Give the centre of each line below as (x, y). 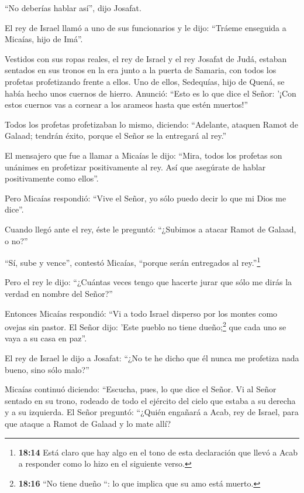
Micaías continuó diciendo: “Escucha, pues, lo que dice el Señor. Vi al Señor (141, 389)
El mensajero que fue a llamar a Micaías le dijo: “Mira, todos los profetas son (144, 155)
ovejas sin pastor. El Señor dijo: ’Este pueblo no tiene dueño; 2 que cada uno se (146, 326)
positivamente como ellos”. (52, 178)
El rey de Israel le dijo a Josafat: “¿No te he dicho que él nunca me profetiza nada (152, 357)
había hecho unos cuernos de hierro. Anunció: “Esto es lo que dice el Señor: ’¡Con (151, 93)
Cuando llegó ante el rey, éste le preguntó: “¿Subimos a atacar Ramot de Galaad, (151, 229)
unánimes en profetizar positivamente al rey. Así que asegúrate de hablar (135, 167)
